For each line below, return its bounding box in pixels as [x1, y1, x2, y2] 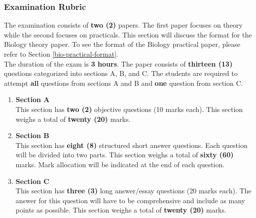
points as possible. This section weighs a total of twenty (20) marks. [15, 205, 226, 215]
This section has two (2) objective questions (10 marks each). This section [15, 104, 243, 114]
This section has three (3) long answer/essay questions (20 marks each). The [15, 185, 252, 196]
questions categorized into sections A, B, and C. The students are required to [4, 68, 238, 78]
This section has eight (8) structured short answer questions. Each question [15, 140, 248, 150]
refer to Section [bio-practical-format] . [4, 49, 118, 59]
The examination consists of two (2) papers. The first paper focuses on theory [4, 20, 243, 30]
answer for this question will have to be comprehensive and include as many [15, 195, 246, 205]
